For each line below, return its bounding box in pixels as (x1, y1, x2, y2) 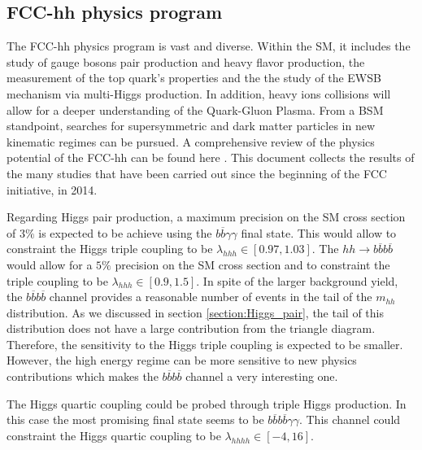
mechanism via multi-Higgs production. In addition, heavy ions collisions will (7, 85, 391, 102)
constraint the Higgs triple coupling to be (7, 240, 213, 257)
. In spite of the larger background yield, (196, 272, 398, 289)
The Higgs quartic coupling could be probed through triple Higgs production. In (7, 395, 407, 412)
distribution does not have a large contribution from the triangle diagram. (7, 320, 376, 337)
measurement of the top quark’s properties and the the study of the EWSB (7, 69, 381, 86)
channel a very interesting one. (185, 368, 338, 385)
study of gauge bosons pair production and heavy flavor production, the (7, 53, 365, 70)
